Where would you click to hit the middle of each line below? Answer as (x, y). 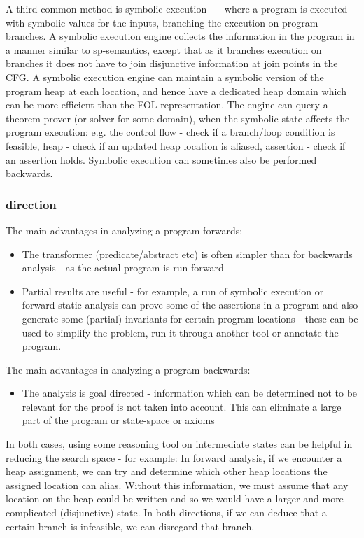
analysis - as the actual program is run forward (123, 268)
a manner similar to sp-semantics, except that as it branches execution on (164, 49)
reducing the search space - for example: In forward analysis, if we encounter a (174, 457)
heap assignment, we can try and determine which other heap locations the (167, 471)
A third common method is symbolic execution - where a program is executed (177, 8)
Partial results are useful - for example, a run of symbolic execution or (173, 291)
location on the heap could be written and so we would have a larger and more (175, 498)
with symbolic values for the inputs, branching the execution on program (162, 22)
